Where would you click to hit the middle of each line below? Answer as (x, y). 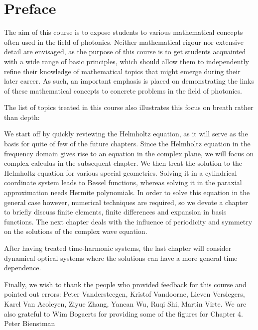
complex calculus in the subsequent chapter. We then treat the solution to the (123, 163)
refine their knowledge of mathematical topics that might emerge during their (122, 71)
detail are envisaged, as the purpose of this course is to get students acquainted (125, 52)
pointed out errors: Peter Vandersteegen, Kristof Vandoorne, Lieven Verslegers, (125, 294)
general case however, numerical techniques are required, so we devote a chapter (126, 202)
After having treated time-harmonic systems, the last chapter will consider (118, 248)
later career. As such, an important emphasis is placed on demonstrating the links (129, 81)
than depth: (22, 117)
